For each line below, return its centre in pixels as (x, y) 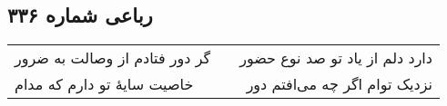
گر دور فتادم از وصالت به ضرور (113, 58)
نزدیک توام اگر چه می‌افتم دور (339, 84)
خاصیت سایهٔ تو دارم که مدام (104, 84)
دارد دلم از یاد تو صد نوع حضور (336, 58)
